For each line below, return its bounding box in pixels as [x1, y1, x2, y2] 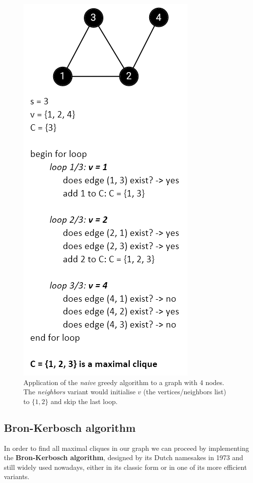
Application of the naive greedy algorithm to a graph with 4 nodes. [23, 377, 224, 387]
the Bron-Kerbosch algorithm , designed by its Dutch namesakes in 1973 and [4, 452, 243, 463]
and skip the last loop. [51, 396, 118, 406]
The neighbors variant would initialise [23, 386, 136, 397]
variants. [4, 471, 30, 482]
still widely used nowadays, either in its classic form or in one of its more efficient [4, 462, 247, 472]
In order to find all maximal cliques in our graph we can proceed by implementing [4, 443, 249, 453]
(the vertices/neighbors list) [143, 386, 226, 397]
